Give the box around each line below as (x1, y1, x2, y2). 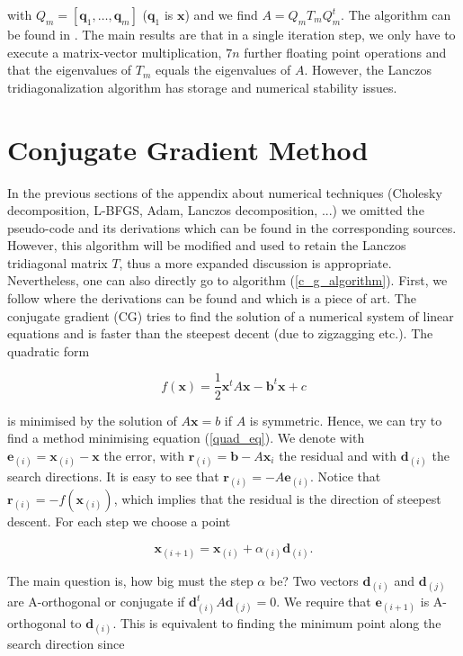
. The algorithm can (341, 5, 451, 23)
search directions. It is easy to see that (7, 466, 219, 485)
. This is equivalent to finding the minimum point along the (112, 613, 441, 632)
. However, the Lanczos (304, 60, 432, 79)
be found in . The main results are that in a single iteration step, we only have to (7, 25, 456, 43)
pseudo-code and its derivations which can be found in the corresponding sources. (7, 218, 457, 237)
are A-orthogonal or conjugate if (7, 592, 185, 611)
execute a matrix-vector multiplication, (7, 42, 222, 61)
